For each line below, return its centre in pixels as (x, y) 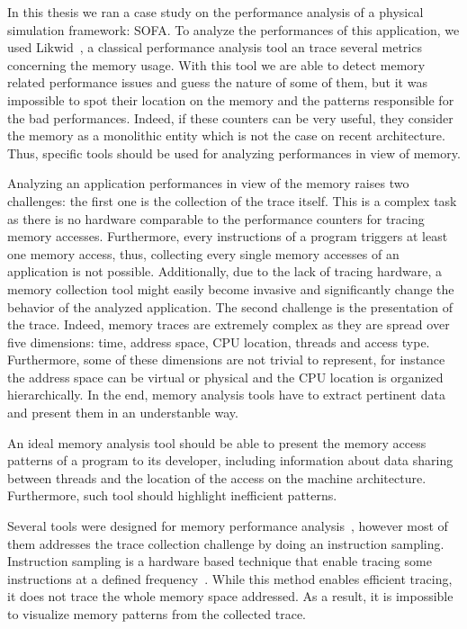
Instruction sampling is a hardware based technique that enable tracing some (220, 561)
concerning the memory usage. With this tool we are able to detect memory (216, 64)
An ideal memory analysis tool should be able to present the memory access (217, 442)
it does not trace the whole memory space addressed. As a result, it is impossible (230, 596)
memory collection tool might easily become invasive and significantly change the (231, 288)
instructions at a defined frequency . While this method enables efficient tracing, (230, 578)
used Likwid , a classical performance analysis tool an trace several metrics (215, 47)
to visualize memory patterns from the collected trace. (157, 614)
